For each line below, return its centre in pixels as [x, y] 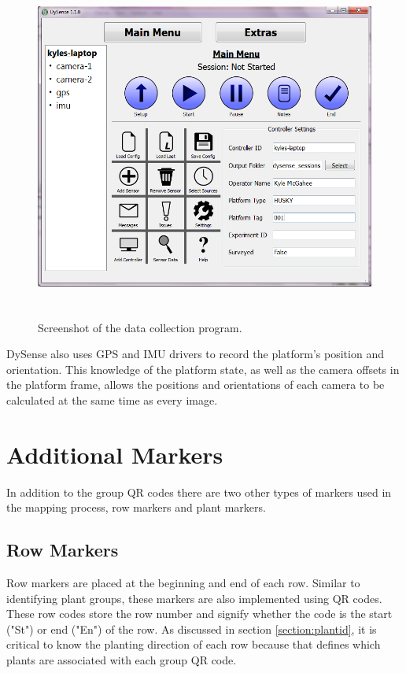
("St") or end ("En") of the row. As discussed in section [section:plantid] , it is [192, 629]
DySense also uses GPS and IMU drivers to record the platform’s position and [195, 354]
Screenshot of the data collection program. [140, 327]
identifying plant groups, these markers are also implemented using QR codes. [194, 598]
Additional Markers [115, 454]
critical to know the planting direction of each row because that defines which [194, 644]
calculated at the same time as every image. [112, 399]
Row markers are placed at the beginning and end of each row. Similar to [183, 583]
